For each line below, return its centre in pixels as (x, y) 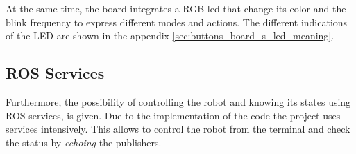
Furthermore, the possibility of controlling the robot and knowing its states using (178, 101)
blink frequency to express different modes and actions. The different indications (177, 22)
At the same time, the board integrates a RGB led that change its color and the (176, 8)
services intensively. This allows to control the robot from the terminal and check (178, 129)
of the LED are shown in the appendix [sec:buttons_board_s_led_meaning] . (170, 36)
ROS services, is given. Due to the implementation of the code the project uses (173, 115)
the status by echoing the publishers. (84, 142)
